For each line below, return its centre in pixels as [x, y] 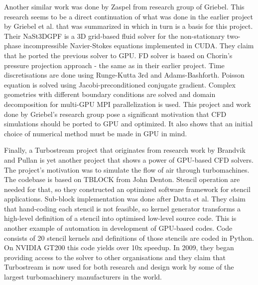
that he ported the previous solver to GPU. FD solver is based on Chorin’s [118, 55]
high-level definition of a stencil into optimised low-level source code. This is [120, 218]
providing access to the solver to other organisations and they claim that [115, 257]
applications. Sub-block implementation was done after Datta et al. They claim [125, 199]
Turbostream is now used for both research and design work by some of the [119, 267]
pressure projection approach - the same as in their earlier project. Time [114, 65]
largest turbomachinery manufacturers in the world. [83, 277]
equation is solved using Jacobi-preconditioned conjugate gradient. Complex [120, 84]
